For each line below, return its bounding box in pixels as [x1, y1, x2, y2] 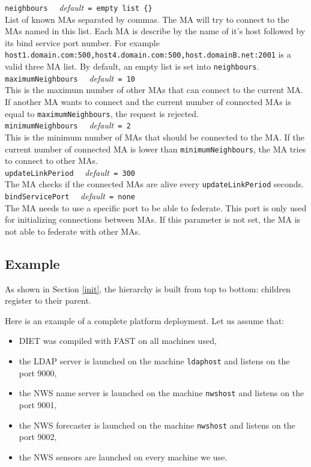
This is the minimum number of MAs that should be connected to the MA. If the [5, 130, 304, 143]
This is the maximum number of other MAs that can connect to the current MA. [5, 83, 303, 96]
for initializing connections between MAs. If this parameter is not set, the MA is [5, 213, 301, 226]
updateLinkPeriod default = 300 [5, 166, 135, 178]
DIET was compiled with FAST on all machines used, [19, 334, 217, 347]
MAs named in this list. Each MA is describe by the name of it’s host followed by [5, 25, 306, 37]
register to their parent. [5, 294, 91, 307]
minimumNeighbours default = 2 [5, 119, 131, 131]
